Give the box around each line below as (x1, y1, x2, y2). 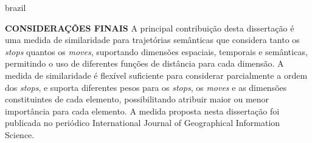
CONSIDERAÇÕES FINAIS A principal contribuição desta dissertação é (5, 21, 294, 34)
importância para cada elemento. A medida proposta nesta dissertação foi (5, 104, 280, 117)
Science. (5, 128, 35, 141)
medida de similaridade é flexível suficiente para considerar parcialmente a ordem (5, 68, 308, 81)
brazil (5, 1, 26, 13)
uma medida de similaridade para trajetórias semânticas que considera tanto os (5, 33, 300, 46)
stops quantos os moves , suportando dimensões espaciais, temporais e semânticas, (5, 45, 308, 58)
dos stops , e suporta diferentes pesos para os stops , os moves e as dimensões (5, 81, 287, 93)
